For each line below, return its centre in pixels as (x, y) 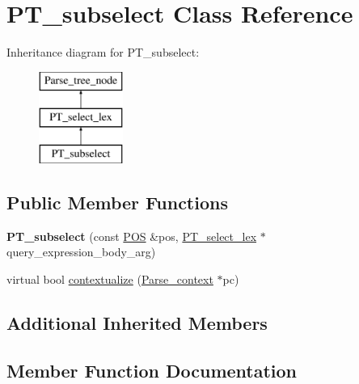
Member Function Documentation (152, 370)
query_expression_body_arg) (81, 252)
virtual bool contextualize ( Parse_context (110, 279)
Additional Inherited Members (137, 323)
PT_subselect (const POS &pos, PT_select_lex (132, 236)
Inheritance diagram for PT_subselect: (103, 52)
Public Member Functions (117, 203)
